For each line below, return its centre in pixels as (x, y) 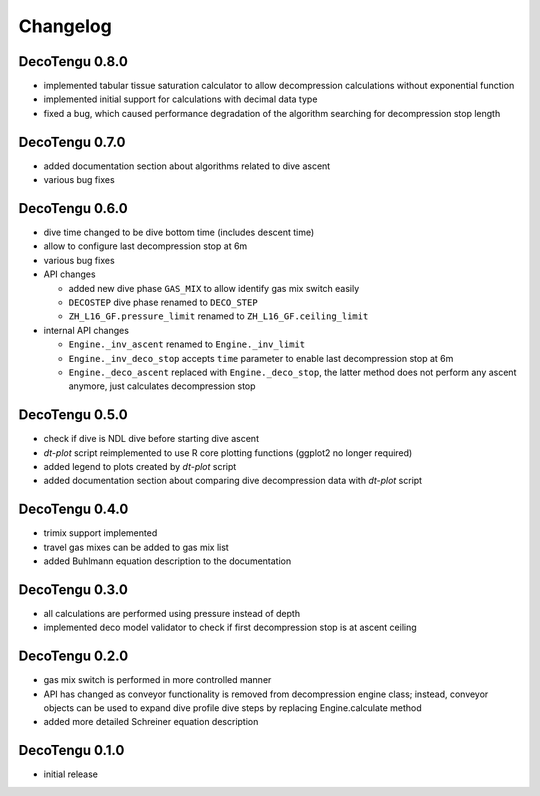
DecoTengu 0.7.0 (72, 141)
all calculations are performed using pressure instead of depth (171, 614)
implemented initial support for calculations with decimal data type (180, 99)
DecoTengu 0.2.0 (73, 656)
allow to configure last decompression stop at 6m (145, 246)
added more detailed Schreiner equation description (151, 722)
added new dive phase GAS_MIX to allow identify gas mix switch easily (214, 288)
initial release (71, 774)
